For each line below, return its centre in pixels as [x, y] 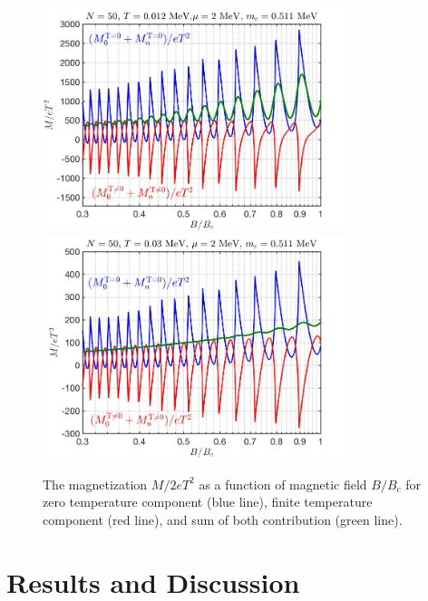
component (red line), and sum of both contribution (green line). [223, 519]
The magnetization [95, 484]
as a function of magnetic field [283, 484]
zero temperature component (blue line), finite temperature [208, 502]
